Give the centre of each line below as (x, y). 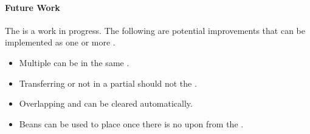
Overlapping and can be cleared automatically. (106, 103)
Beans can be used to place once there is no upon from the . (131, 123)
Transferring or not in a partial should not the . (108, 83)
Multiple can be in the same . (74, 62)
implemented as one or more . (60, 42)
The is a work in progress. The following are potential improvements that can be (155, 30)
